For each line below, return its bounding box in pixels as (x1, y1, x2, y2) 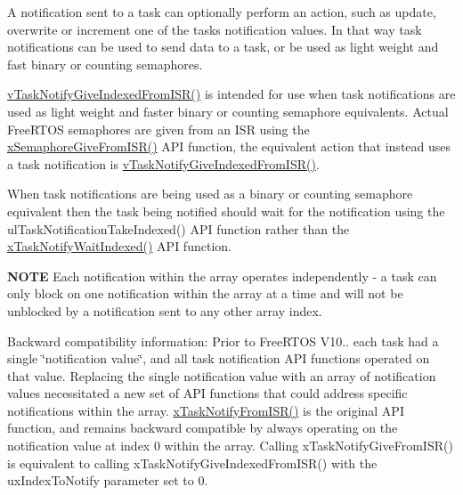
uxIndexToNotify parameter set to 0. (7, 471, 208, 490)
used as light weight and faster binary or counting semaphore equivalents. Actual (7, 101, 449, 120)
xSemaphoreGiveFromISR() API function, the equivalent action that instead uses (7, 137, 451, 156)
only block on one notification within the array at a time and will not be (7, 284, 403, 303)
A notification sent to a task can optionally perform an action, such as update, (7, 3, 436, 20)
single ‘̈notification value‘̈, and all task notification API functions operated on (7, 349, 430, 368)
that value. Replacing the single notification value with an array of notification (7, 366, 436, 385)
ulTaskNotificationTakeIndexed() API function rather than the (7, 219, 350, 238)
